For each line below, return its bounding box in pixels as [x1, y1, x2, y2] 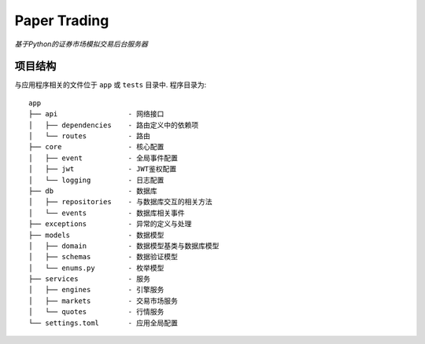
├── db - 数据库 [28, 186, 157, 196]
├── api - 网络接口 [28, 110, 164, 119]
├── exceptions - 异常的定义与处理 [28, 220, 192, 229]
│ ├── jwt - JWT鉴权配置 [28, 165, 177, 174]
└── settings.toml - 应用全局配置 [28, 318, 179, 328]
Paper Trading [14, 12, 109, 29]
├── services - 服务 [28, 275, 151, 284]
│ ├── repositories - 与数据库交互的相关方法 [28, 197, 213, 207]
